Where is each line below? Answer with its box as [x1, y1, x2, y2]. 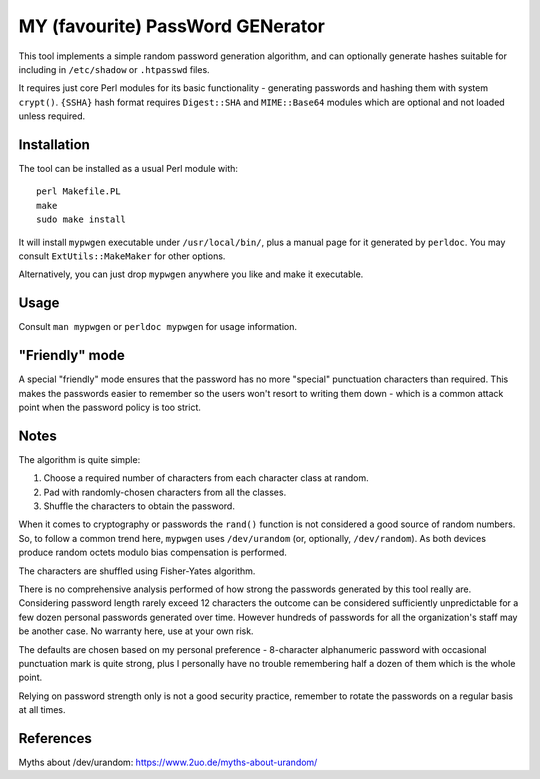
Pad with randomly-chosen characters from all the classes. [43, 486, 287, 498]
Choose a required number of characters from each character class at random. [43, 472, 369, 484]
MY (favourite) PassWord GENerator [18, 15, 325, 37]
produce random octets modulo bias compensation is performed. [18, 546, 287, 559]
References [18, 730, 92, 747]
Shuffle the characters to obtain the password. [43, 500, 235, 512]
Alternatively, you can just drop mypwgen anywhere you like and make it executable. [18, 268, 364, 280]
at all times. [18, 704, 66, 716]
